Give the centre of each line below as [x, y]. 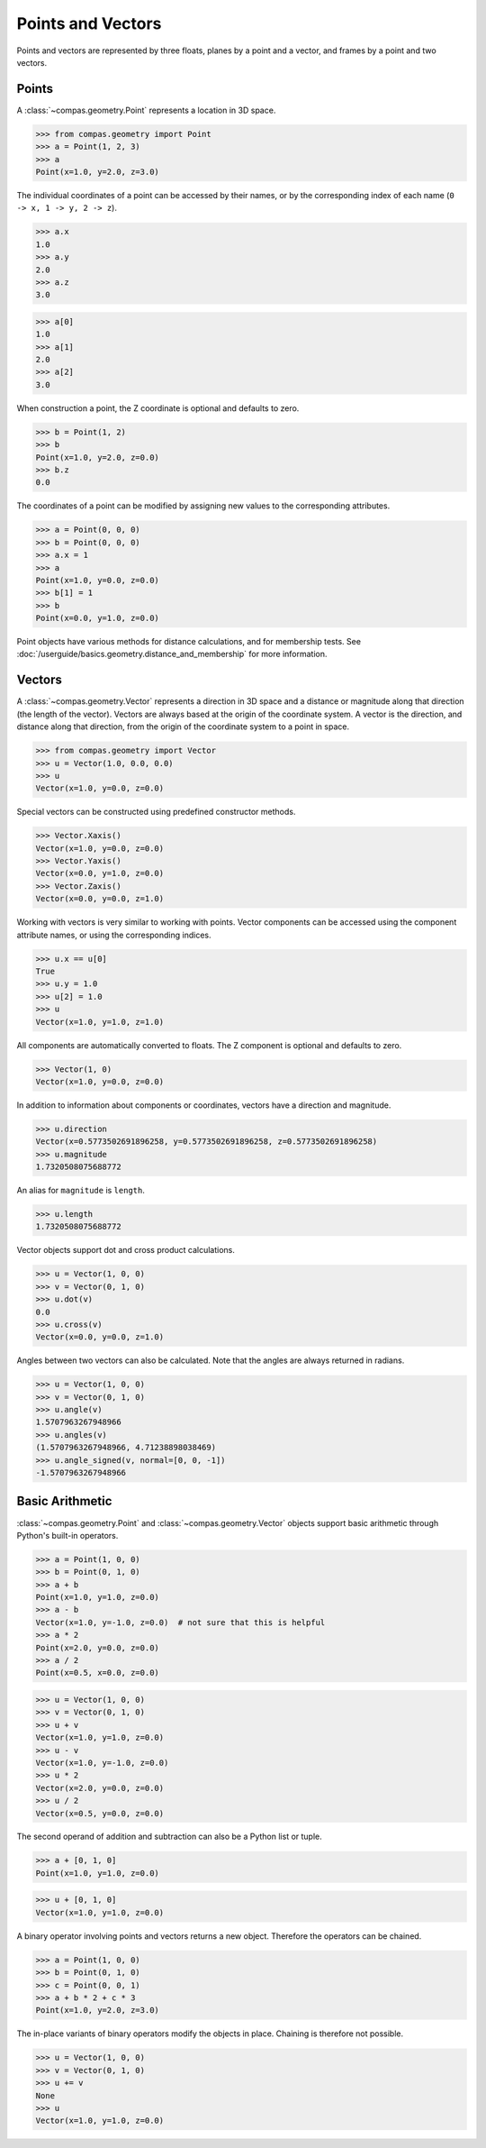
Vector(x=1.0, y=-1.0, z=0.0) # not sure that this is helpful [180, 1622]
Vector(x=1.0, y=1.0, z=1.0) [100, 1022]
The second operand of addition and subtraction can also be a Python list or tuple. [170, 1837]
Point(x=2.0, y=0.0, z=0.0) [97, 1648]
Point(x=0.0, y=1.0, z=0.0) [97, 618]
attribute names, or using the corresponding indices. [114, 935]
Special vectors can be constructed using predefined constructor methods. [156, 812]
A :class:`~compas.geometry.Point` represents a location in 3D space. [146, 110]
